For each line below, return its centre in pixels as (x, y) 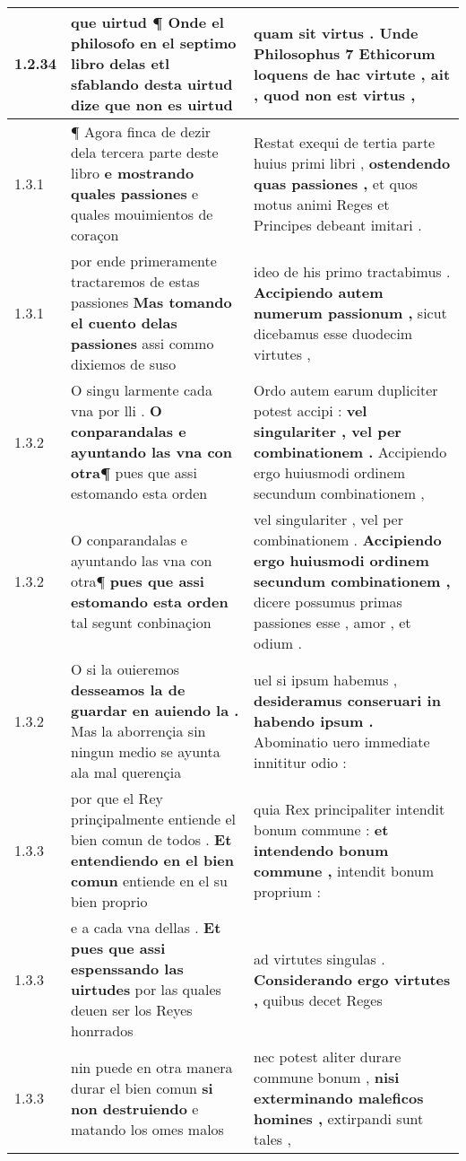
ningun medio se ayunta (146, 751)
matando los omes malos (147, 1129)
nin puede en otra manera (152, 1067)
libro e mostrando (133, 173)
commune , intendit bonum (344, 870)
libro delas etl (121, 63)
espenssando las (127, 969)
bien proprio (109, 901)
